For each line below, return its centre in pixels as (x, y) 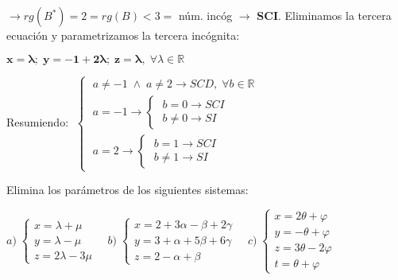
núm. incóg (205, 15)
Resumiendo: (38, 121)
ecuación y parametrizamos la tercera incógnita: (123, 35)
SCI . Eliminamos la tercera (324, 15)
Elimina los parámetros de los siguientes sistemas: (128, 190)
